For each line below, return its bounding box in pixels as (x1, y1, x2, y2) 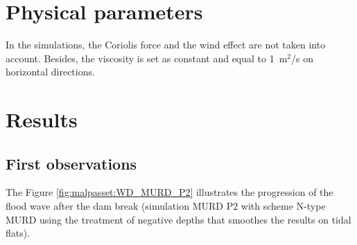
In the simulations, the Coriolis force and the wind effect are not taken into (6, 37, 326, 52)
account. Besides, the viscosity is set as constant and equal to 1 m (6, 51, 288, 65)
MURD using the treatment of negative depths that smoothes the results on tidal (6, 212, 351, 226)
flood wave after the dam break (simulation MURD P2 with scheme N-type (6, 199, 326, 213)
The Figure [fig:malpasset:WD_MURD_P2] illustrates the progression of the (6, 185, 333, 199)
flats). (6, 226, 31, 240)
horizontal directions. (6, 64, 95, 79)
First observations (6, 152, 137, 174)
